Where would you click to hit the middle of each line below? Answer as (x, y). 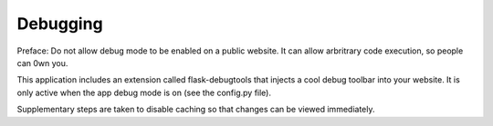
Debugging (60, 24)
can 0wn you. (42, 63)
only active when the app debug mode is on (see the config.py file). (144, 92)
